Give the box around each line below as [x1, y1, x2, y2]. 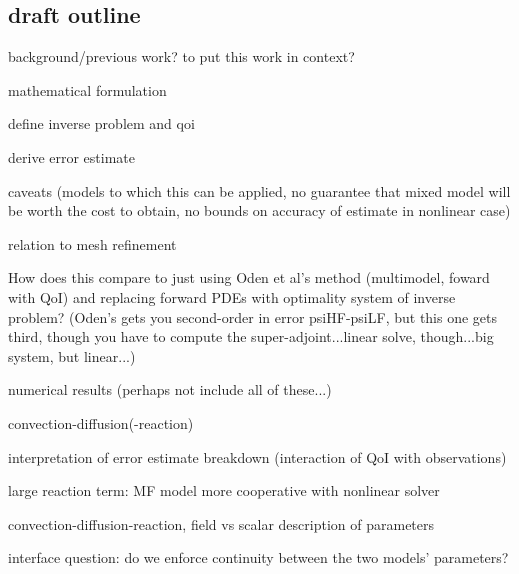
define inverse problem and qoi [8, 113, 195, 134]
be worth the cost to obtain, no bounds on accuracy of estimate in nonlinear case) [8, 200, 511, 221]
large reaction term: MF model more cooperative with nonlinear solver [8, 480, 440, 501]
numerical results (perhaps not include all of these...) [8, 379, 332, 400]
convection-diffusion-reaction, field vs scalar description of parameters [8, 513, 435, 534]
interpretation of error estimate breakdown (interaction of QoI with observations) [8, 446, 507, 467]
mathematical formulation [8, 79, 167, 100]
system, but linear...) [8, 345, 136, 366]
